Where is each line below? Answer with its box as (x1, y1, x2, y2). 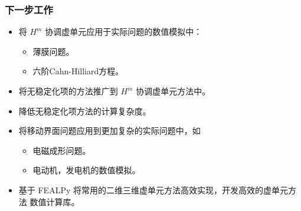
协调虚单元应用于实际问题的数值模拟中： (45, 25, 202, 38)
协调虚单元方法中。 (136, 85, 211, 97)
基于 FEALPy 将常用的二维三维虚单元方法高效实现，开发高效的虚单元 (18, 183, 288, 196)
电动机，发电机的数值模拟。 (32, 164, 140, 176)
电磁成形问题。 (32, 144, 91, 156)
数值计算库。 (30, 195, 80, 207)
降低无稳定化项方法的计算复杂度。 (18, 104, 151, 117)
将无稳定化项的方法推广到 (18, 85, 118, 97)
